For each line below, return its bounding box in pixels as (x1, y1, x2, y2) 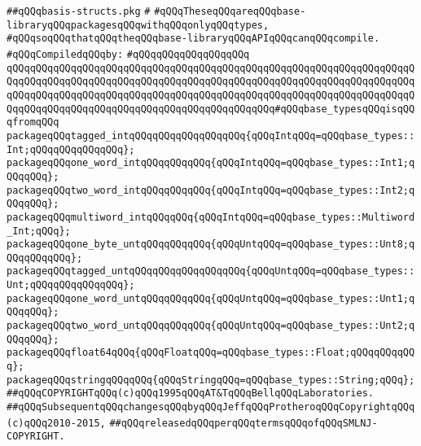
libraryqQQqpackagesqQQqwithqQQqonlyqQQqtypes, (7, 19, 270, 31)
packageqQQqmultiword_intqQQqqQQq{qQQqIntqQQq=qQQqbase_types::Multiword (7, 211, 415, 223)
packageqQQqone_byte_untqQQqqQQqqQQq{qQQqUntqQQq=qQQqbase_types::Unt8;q (7, 238, 415, 251)
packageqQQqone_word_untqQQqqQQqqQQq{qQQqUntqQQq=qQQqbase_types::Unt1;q (7, 292, 415, 304)
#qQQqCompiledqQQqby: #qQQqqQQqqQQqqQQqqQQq (7, 48, 250, 60)
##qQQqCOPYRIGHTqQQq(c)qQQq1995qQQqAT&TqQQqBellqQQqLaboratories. (7, 387, 375, 400)
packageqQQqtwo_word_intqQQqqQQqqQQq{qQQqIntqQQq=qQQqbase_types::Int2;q (7, 184, 415, 196)
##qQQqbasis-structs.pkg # (7, 6, 151, 17)
